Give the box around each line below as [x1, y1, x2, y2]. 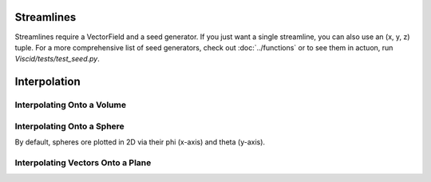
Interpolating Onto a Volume [14, 100, 127, 111]
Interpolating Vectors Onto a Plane [14, 156, 152, 168]
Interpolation [14, 75, 81, 89]
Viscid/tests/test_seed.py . [14, 54, 100, 64]
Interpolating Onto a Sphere [14, 121, 125, 132]
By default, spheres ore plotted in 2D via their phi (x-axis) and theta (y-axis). [14, 137, 266, 147]
